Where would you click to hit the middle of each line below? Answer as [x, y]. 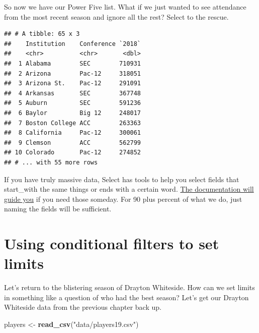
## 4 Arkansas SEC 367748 [73, 93]
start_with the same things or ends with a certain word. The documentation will [129, 189]
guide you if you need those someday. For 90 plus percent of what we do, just [123, 199]
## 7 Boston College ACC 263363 [73, 123]
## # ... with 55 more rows [51, 162]
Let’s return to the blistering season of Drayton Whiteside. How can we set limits [129, 287]
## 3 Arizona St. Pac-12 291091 [73, 84]
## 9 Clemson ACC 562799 [73, 143]
